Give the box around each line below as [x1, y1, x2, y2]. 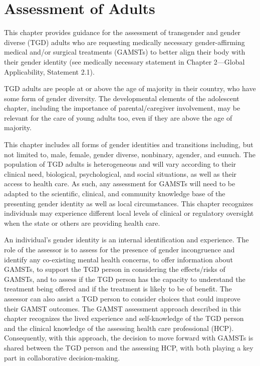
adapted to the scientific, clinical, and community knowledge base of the [4, 188, 225, 199]
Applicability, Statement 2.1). [4, 66, 95, 77]
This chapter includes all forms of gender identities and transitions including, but [4, 139, 253, 150]
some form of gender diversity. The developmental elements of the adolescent [4, 93, 239, 103]
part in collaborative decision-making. [4, 352, 120, 362]
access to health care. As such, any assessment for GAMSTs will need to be [4, 178, 235, 189]
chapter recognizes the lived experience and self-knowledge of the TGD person [4, 313, 244, 323]
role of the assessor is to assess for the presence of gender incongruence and [4, 244, 235, 254]
